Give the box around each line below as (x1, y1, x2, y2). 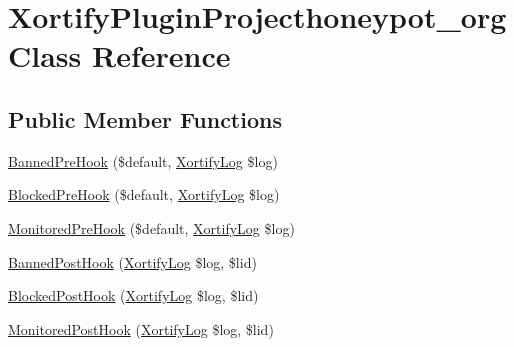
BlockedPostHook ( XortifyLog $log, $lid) (8, 285, 259, 306)
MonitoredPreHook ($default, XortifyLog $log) (8, 217, 295, 238)
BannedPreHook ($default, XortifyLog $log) (8, 150, 278, 171)
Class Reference (8, 35, 231, 76)
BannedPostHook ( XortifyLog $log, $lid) (8, 251, 257, 272)
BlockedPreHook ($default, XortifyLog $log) (8, 184, 280, 205)
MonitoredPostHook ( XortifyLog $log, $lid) (8, 318, 274, 339)
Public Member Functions (8, 103, 282, 134)
